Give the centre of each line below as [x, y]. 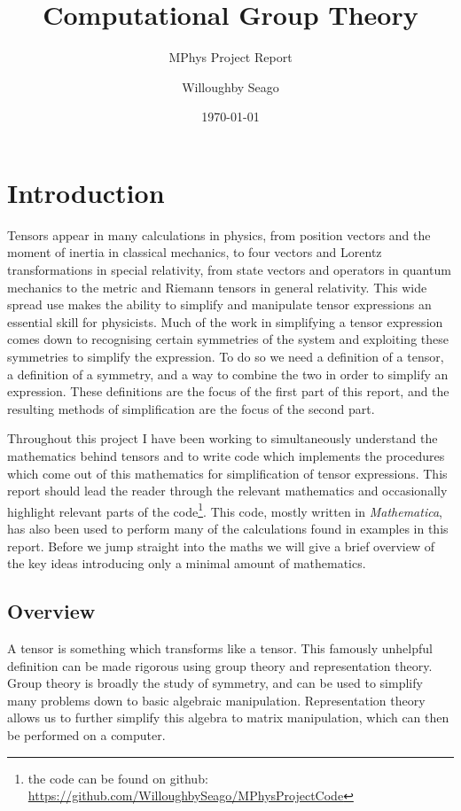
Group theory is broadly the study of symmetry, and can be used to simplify [215, 683]
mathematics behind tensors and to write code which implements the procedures [226, 455]
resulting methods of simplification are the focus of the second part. [191, 408]
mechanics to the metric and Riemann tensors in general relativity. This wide [217, 287]
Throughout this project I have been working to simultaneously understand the [223, 438]
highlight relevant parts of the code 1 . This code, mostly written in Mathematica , [225, 510]
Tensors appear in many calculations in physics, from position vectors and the [219, 234]
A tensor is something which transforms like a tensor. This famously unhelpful [220, 647]
